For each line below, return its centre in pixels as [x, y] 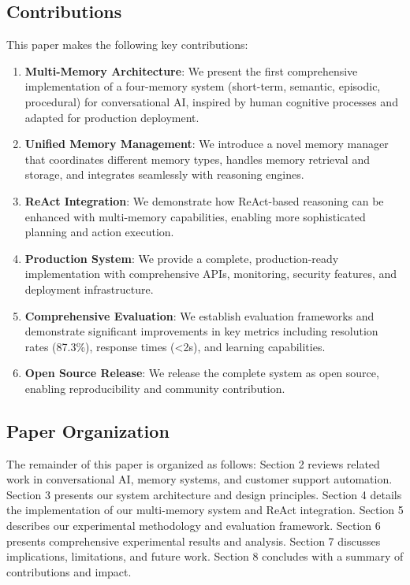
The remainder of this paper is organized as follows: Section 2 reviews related [193, 463]
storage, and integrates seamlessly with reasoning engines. [164, 174]
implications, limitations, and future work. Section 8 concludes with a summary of [205, 556]
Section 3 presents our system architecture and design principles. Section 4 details [204, 494]
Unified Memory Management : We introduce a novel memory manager [207, 144]
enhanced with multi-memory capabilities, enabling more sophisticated [195, 216]
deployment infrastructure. [89, 289]
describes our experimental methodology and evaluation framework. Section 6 [194, 526]
